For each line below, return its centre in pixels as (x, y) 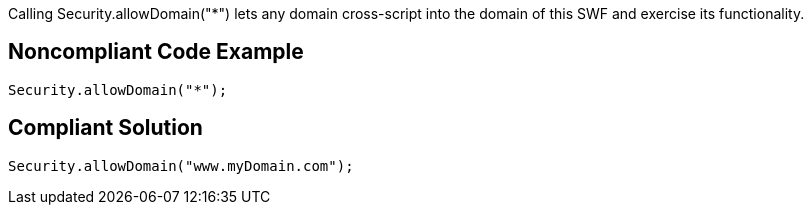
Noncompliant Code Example (156, 52)
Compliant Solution (105, 128)
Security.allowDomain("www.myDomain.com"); (181, 165)
